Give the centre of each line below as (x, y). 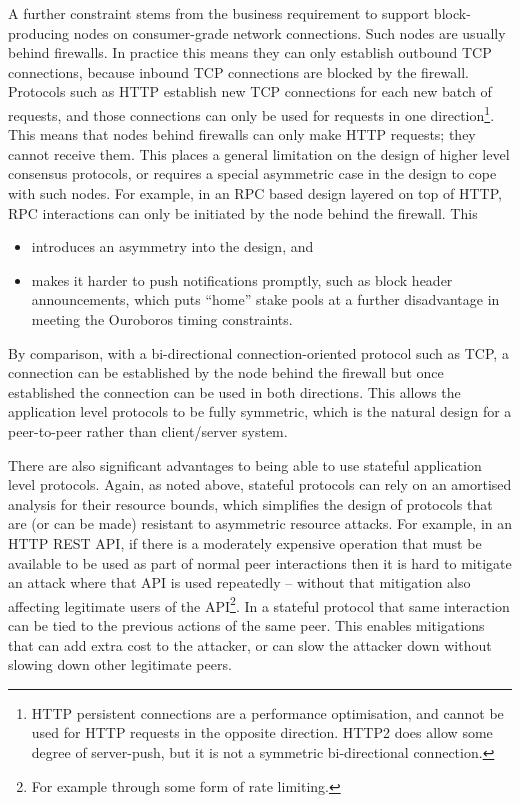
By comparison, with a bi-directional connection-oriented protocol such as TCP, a (258, 352)
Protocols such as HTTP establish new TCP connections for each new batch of (250, 91)
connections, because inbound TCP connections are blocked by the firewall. (238, 71)
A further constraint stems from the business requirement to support (219, 13)
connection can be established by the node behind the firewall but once (226, 372)
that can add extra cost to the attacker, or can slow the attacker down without (250, 644)
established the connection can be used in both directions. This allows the (234, 391)
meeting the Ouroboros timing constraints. (162, 318)
